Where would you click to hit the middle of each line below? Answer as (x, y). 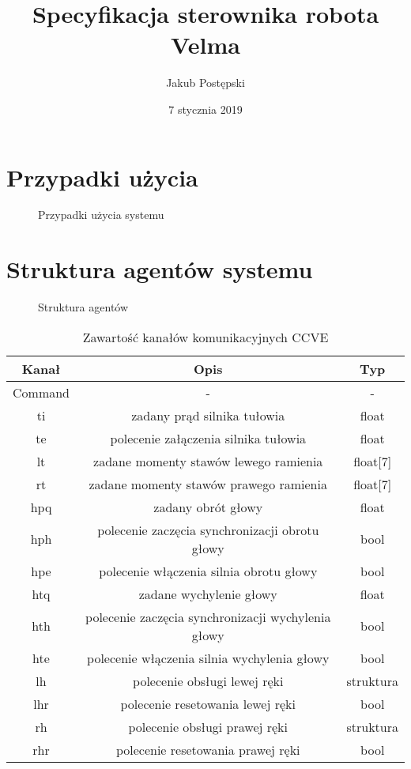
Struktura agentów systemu (160, 269)
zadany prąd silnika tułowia (208, 415)
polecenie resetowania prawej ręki (208, 749)
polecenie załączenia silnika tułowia (208, 438)
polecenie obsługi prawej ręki (208, 726)
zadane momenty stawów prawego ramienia (208, 484)
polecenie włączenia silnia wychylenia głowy (208, 658)
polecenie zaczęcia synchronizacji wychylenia (208, 616)
